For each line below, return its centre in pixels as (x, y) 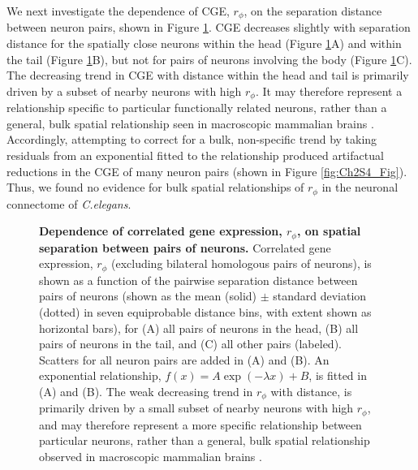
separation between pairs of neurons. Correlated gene (185, 247)
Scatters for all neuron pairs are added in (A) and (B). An (184, 359)
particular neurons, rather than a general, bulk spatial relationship (205, 440)
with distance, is (311, 391)
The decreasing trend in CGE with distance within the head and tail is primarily (208, 75)
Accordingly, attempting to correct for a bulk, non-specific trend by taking (192, 139)
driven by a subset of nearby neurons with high (124, 91)
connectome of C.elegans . (69, 203)
